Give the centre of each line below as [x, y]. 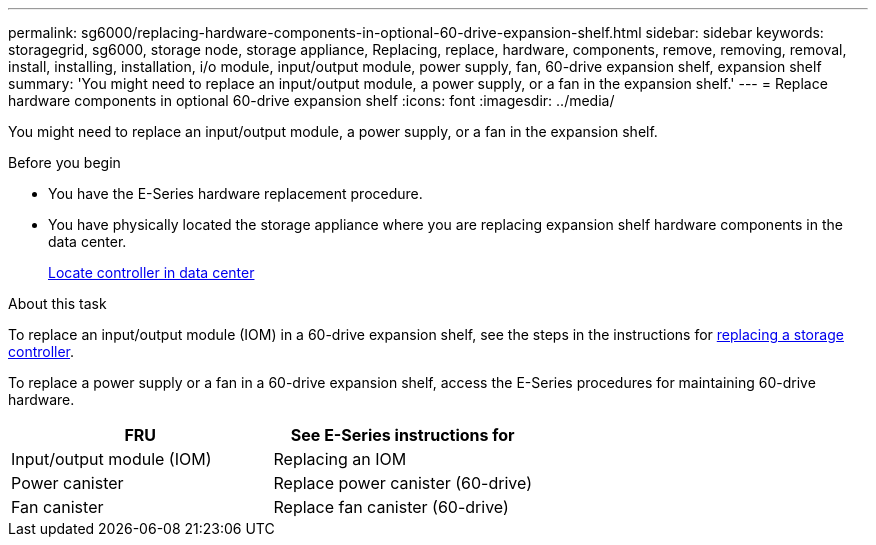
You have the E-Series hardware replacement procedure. [235, 193]
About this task [57, 303]
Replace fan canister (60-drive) [391, 507]
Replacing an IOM [340, 459]
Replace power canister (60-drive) [402, 483]
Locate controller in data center [151, 272]
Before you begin [64, 162]
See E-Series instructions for [402, 435]
